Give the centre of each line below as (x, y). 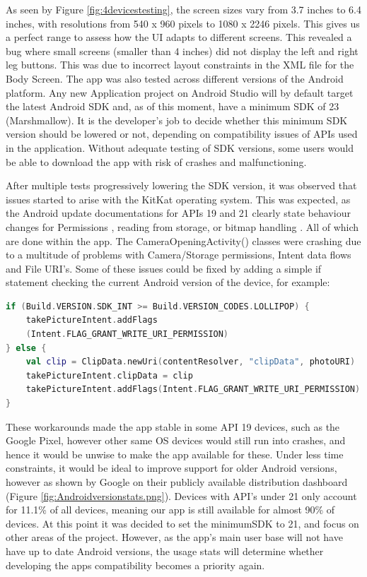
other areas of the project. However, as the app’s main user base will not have (174, 537)
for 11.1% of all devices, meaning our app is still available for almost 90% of (170, 510)
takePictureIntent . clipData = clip (109, 375)
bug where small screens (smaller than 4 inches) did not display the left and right (182, 50)
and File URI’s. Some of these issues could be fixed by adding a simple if (164, 268)
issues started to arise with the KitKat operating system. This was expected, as (178, 199)
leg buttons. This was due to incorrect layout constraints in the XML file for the (180, 65)
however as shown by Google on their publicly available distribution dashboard (177, 482)
